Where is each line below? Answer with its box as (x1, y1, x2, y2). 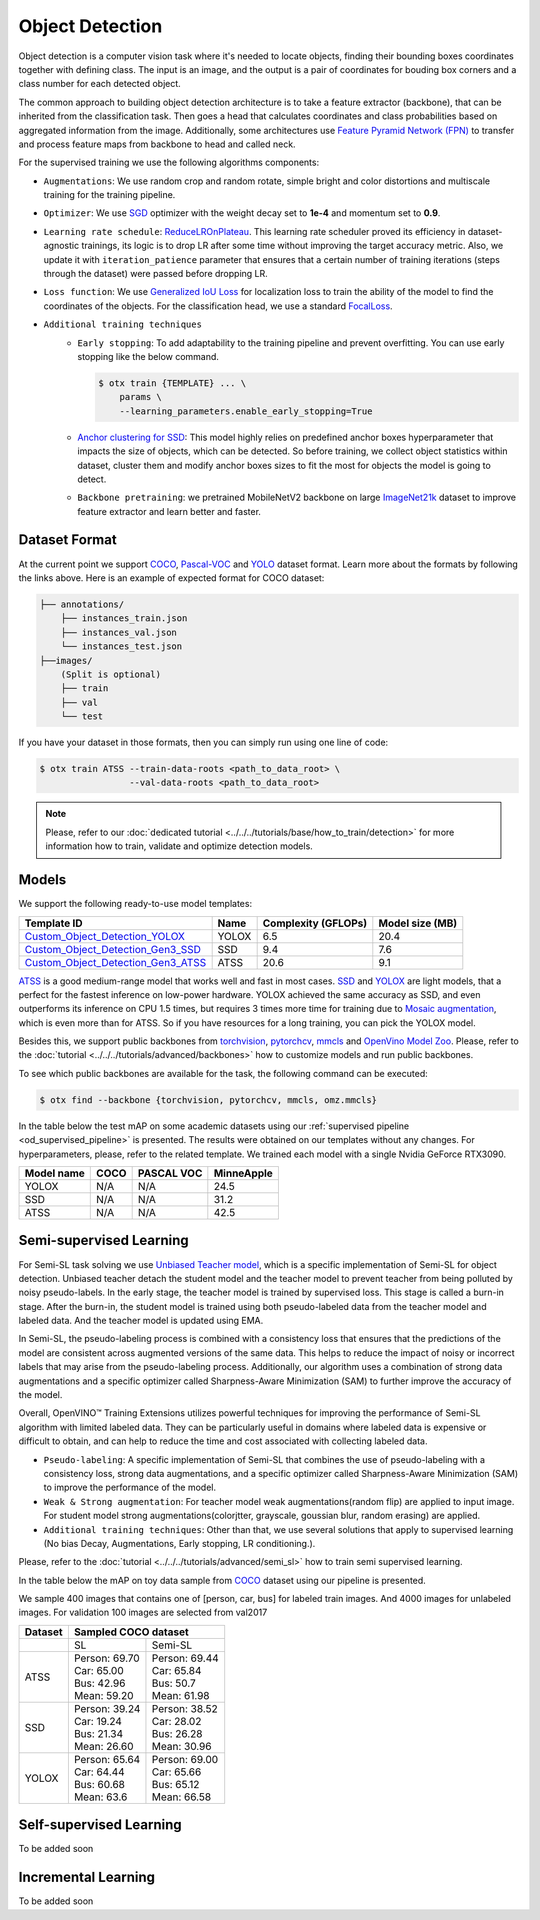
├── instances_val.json (60, 626, 177, 638)
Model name (24, 1166, 85, 1180)
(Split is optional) (60, 668, 162, 680)
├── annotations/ (39, 598, 125, 610)
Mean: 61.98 (151, 1688, 210, 1702)
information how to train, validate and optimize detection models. (45, 840, 314, 852)
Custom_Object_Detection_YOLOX (24, 929, 185, 943)
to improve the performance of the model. (43, 1481, 217, 1494)
